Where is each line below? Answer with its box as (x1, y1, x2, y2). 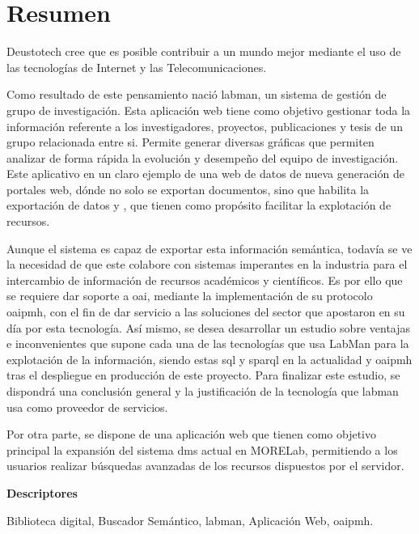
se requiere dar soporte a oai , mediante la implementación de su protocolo (6, 287, 373, 304)
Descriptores (6, 484, 78, 501)
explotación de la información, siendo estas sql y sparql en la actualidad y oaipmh (6, 350, 413, 367)
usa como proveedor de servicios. (6, 398, 168, 415)
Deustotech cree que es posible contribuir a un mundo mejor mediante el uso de (6, 43, 401, 60)
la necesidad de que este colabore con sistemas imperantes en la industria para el (6, 256, 408, 273)
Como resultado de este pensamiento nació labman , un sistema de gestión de (6, 86, 387, 103)
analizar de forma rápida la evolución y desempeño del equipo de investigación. (6, 149, 399, 166)
